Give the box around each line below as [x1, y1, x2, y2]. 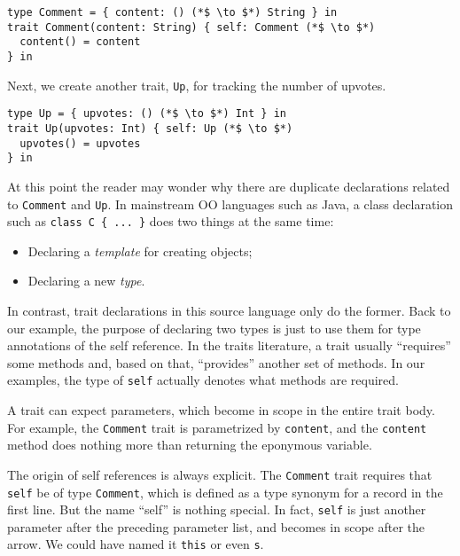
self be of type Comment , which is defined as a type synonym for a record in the [7, 482, 443, 501]
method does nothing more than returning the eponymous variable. [7, 435, 372, 454]
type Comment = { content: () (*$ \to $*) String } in [7, 6, 338, 19]
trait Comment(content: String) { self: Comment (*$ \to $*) [7, 20, 376, 34]
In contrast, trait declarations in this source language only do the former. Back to [7, 301, 451, 319]
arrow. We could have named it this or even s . [7, 535, 264, 553]
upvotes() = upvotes [19, 137, 141, 150]
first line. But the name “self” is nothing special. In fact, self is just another [7, 500, 426, 519]
